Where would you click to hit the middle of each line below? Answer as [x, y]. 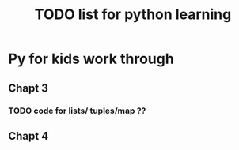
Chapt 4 [28, 136]
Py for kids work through [91, 59]
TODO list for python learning [133, 15]
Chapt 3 [28, 88]
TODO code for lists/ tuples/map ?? [77, 111]
